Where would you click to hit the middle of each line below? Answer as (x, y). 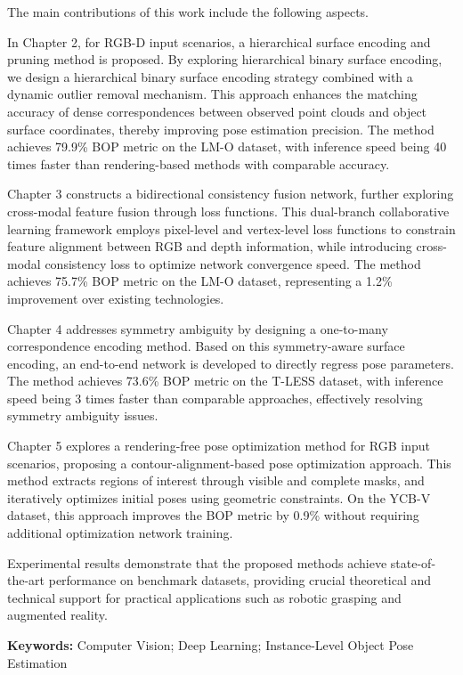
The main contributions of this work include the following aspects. (188, 12)
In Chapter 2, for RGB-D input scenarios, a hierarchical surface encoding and (219, 41)
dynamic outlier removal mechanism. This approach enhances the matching (212, 94)
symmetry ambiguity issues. (83, 415)
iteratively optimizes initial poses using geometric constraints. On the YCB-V (219, 497)
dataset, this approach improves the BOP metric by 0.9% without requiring (213, 515)
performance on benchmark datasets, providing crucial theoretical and (240, 580)
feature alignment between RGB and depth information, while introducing (210, 246)
